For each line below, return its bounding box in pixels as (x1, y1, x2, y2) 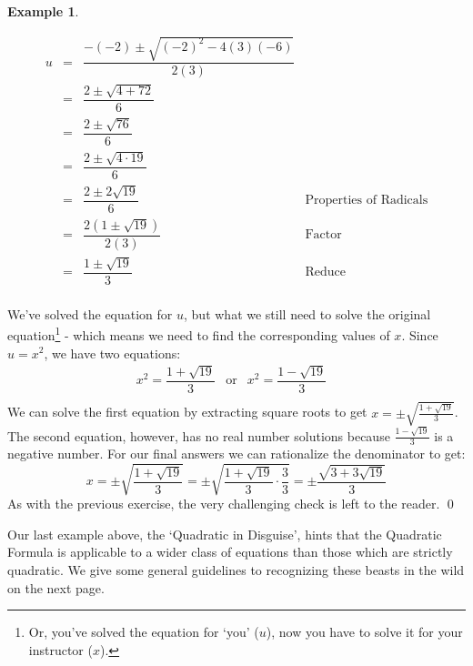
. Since (401, 325, 438, 344)
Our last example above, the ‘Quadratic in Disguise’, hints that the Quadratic (7, 524, 442, 543)
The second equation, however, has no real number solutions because (7, 426, 390, 445)
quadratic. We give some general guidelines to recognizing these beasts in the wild (7, 560, 465, 580)
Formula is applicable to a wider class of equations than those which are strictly (7, 542, 453, 561)
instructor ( (28, 640, 93, 659)
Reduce (305, 266, 346, 279)
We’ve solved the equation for (7, 304, 173, 323)
